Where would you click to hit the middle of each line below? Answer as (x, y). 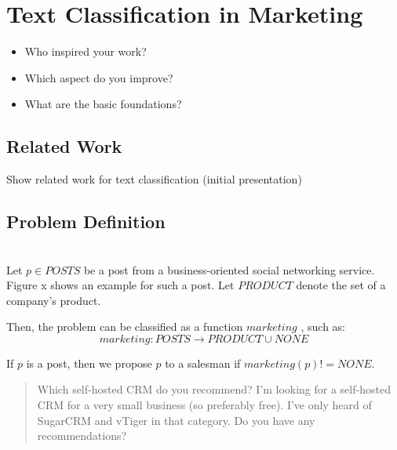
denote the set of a (341, 285)
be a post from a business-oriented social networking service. (229, 269)
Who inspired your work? (86, 51)
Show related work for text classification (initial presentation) (154, 179)
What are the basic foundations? (103, 104)
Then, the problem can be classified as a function (125, 327)
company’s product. (54, 300)
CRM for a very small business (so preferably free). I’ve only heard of (204, 405)
